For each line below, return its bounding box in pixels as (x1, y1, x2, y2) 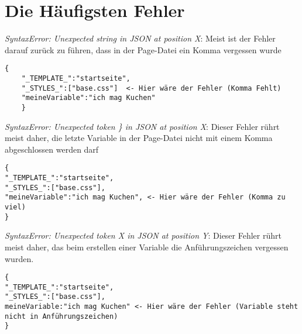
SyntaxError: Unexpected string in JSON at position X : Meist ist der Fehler (5, 32, 276, 44)
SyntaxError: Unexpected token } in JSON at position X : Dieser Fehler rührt (5, 120, 280, 132)
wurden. (5, 252, 34, 264)
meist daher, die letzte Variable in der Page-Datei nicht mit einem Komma (5, 132, 273, 144)
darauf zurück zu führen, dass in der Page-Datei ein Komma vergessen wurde (5, 43, 282, 56)
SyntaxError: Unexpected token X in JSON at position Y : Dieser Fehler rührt (5, 229, 282, 242)
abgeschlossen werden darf (5, 143, 99, 155)
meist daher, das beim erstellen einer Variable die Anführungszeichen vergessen (5, 240, 289, 253)
